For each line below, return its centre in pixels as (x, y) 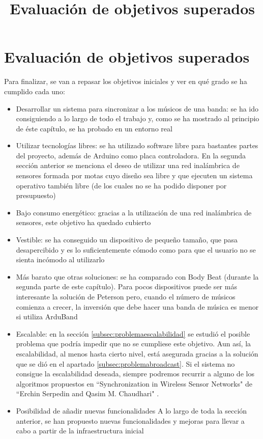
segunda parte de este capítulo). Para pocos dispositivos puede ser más (126, 286)
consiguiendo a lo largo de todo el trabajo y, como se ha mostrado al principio (138, 118)
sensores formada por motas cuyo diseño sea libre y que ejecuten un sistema (134, 175)
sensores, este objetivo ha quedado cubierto (83, 222)
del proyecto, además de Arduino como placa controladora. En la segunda (131, 155)
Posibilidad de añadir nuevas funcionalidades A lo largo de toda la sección (131, 410)
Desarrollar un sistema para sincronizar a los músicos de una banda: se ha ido (137, 108)
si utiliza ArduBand (47, 317)
